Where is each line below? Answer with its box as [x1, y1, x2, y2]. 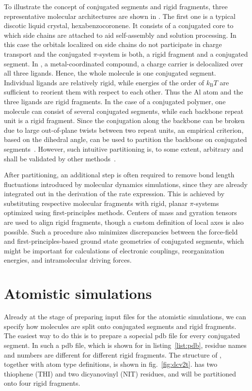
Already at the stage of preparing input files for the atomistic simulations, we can [4, 312, 246, 322]
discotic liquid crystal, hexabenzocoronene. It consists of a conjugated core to [4, 20, 234, 31]
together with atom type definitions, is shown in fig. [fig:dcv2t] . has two [4, 359, 218, 369]
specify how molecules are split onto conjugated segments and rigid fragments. [4, 321, 236, 331]
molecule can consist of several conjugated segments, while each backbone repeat [4, 106, 244, 116]
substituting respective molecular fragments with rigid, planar [4, 198, 188, 208]
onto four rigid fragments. [4, 378, 80, 388]
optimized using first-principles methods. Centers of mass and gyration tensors [4, 207, 237, 218]
